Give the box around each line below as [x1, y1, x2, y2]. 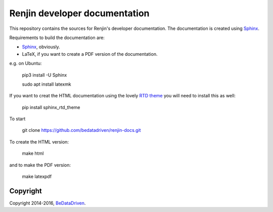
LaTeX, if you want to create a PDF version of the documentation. [22, 51, 158, 57]
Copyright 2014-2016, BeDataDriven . [9, 200, 86, 206]
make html [22, 150, 44, 157]
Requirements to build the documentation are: [9, 34, 105, 41]
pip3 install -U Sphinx [22, 72, 67, 78]
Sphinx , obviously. [22, 44, 60, 50]
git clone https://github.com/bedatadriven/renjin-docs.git [22, 127, 141, 133]
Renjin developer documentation [9, 8, 150, 19]
